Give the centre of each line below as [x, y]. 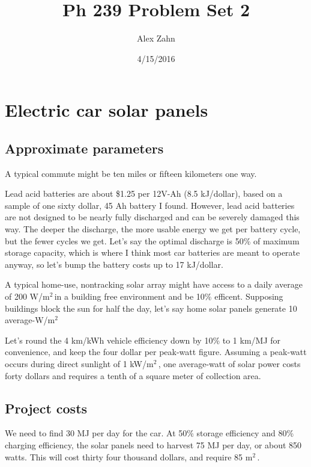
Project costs [46, 408]
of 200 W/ [24, 296]
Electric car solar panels [107, 110]
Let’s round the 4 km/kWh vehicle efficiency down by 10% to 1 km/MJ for [143, 340]
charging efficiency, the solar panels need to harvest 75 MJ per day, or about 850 [153, 445]
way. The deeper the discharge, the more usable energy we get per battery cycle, [153, 229]
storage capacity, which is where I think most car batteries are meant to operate [152, 252]
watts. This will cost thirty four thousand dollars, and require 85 [124, 456]
